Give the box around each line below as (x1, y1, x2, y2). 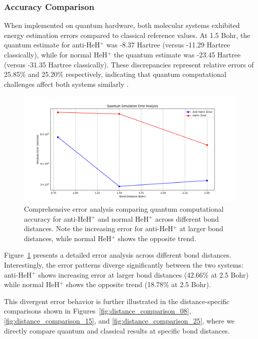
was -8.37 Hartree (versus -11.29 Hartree (106, 39, 230, 50)
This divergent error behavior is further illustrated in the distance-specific (4, 296, 230, 306)
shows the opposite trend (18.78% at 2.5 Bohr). (66, 279, 211, 290)
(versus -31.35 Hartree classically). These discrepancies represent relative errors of (4, 59, 254, 69)
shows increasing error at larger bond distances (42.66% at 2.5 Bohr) (38, 269, 249, 280)
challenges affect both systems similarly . (4, 78, 129, 89)
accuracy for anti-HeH (24, 213, 92, 224)
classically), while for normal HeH (4, 49, 108, 59)
